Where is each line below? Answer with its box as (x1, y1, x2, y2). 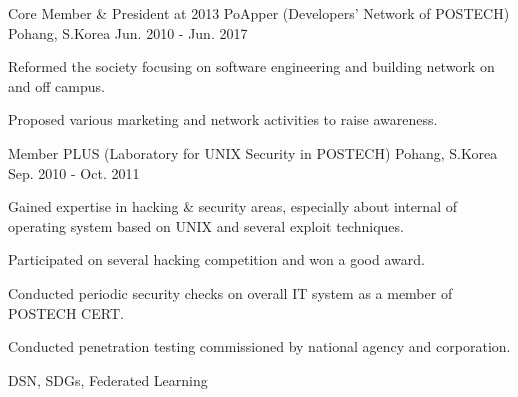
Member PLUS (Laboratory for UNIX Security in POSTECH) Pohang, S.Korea (8, 142, 498, 163)
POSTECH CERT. (8, 302, 124, 323)
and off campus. (8, 75, 105, 96)
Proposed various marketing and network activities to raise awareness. (8, 109, 438, 130)
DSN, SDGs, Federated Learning (8, 369, 208, 390)
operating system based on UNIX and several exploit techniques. (8, 215, 404, 236)
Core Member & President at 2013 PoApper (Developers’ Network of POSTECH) (8, 3, 510, 23)
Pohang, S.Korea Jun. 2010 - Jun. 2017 (8, 22, 248, 43)
